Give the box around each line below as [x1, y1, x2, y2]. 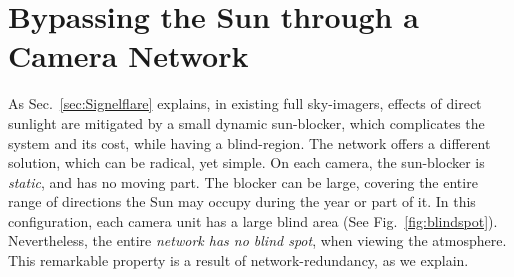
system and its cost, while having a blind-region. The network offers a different [8, 132, 491, 153]
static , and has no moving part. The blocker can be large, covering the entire [8, 171, 478, 192]
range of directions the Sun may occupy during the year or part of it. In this [8, 191, 476, 212]
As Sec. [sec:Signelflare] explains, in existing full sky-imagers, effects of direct [8, 93, 482, 114]
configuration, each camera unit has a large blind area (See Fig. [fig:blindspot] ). [8, 210, 498, 231]
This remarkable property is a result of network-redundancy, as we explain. [8, 250, 469, 271]
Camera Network [8, 35, 249, 76]
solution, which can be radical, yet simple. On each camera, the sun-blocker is [8, 152, 485, 173]
